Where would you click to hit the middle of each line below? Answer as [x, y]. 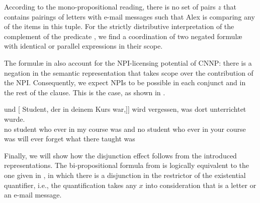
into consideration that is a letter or [201, 185]
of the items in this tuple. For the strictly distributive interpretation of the [119, 26]
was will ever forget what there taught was [70, 139]
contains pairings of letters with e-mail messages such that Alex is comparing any [129, 16]
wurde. [15, 119]
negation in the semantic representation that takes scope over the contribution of [129, 72]
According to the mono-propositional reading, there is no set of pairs [110, 7]
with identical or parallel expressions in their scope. [83, 46]
